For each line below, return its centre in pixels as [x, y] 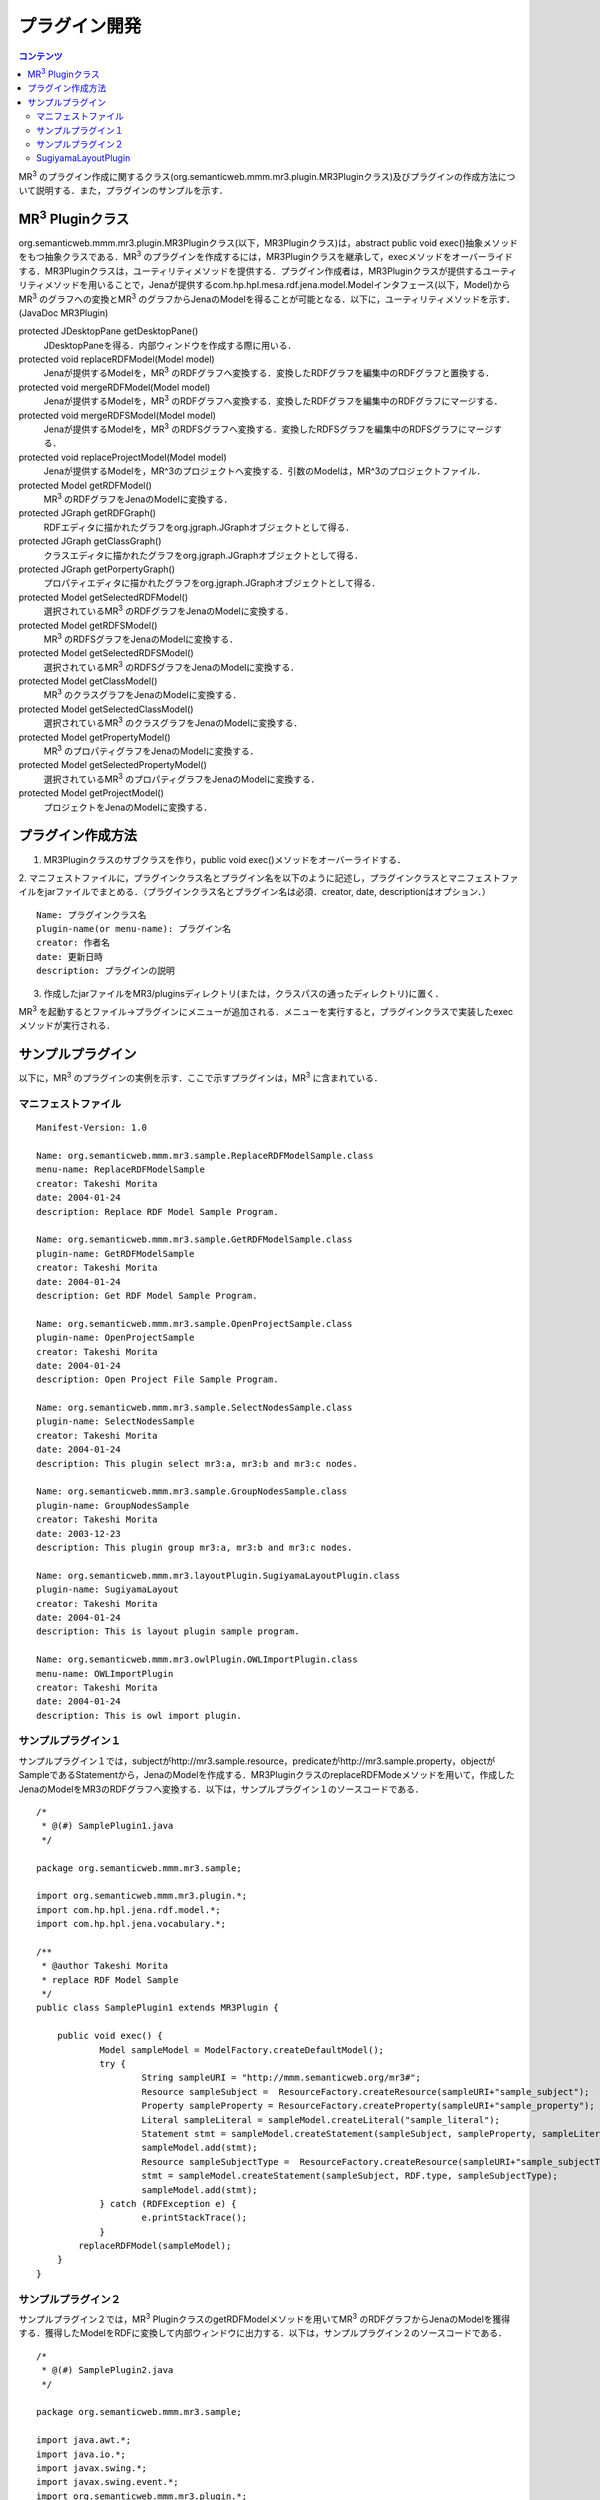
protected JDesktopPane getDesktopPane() [108, 331]
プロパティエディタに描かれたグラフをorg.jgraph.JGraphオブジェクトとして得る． [212, 583]
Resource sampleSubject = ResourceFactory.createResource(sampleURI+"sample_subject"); [365, 2091]
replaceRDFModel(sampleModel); [155, 2246]
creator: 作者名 [73, 943]
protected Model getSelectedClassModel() [106, 709]
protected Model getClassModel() [88, 681]
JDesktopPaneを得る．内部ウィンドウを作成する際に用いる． [170, 345]
